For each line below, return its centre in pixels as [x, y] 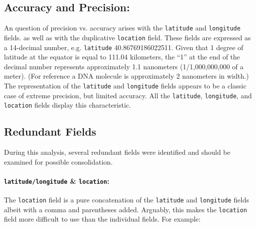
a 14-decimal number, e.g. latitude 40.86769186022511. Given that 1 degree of [124, 47]
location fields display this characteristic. [67, 105]
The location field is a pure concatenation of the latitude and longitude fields [127, 200]
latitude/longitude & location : [57, 181]
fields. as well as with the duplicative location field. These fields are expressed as [128, 37]
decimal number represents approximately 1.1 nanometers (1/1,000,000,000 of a [124, 66]
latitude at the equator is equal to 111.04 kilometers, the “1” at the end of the [122, 57]
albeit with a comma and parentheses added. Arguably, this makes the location [126, 209]
